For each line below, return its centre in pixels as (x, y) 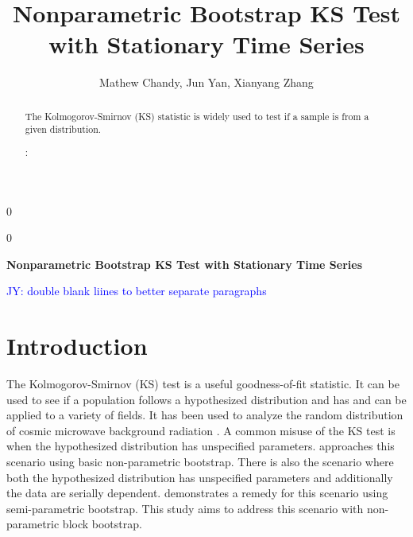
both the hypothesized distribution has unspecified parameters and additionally (200, 477)
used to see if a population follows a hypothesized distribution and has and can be (206, 399)
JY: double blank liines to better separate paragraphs (137, 291)
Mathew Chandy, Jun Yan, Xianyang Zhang (206, 82)
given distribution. (63, 129)
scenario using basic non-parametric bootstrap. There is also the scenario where (200, 462)
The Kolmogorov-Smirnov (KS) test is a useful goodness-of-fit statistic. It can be (203, 384)
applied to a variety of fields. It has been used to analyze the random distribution (205, 415)
